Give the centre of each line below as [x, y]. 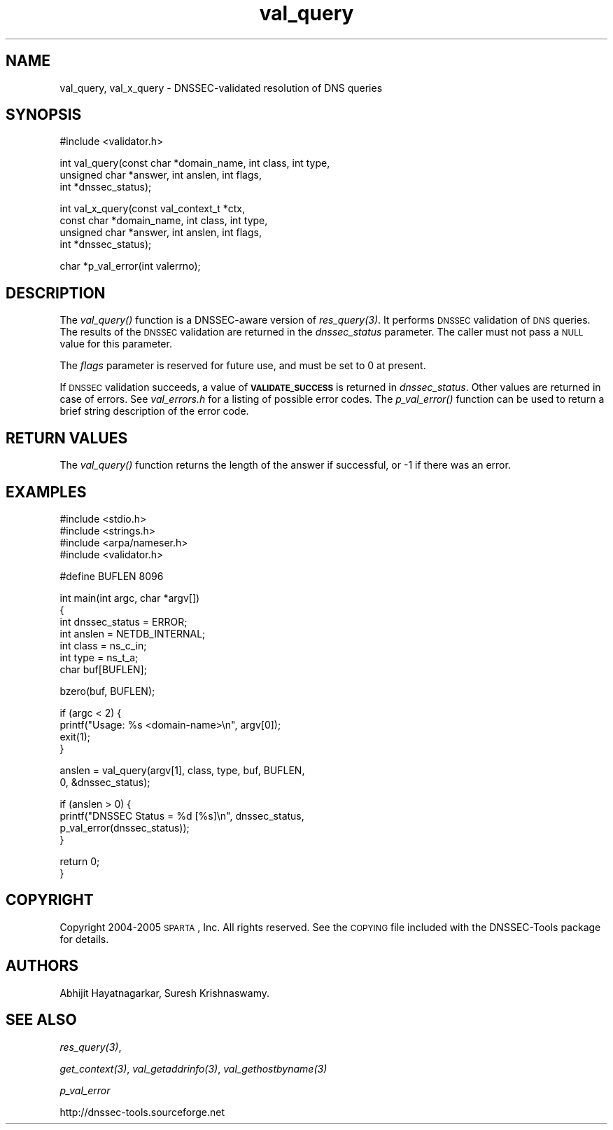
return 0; [80, 861]
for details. [84, 939]
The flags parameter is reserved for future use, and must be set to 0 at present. [243, 366]
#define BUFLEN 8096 [112, 576]
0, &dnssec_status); [105, 782]
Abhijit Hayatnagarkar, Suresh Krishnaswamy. [164, 993]
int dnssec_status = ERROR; [124, 621]
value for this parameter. [116, 344]
